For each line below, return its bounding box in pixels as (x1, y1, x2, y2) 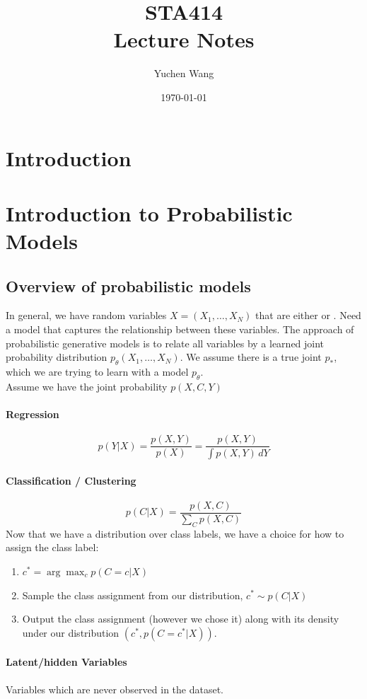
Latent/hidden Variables (6, 654, 127, 669)
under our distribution (22, 625, 120, 640)
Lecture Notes (113, 25, 255, 54)
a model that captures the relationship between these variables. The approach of (6, 322, 354, 337)
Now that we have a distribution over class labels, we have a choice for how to (6, 526, 344, 541)
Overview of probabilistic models (6, 275, 251, 296)
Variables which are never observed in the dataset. (6, 681, 223, 696)
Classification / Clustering (6, 473, 136, 487)
